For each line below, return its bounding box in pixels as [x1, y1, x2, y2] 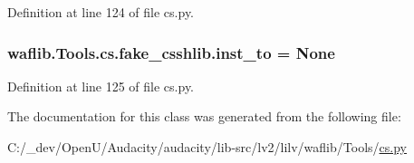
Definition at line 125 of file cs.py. [7, 76, 195, 95]
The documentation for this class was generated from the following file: [7, 107, 401, 126]
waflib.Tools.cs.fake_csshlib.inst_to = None [7, 41, 335, 63]
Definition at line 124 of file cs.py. [7, 3, 195, 21]
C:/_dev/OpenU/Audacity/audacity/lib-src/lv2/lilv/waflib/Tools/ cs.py [7, 138, 407, 156]
